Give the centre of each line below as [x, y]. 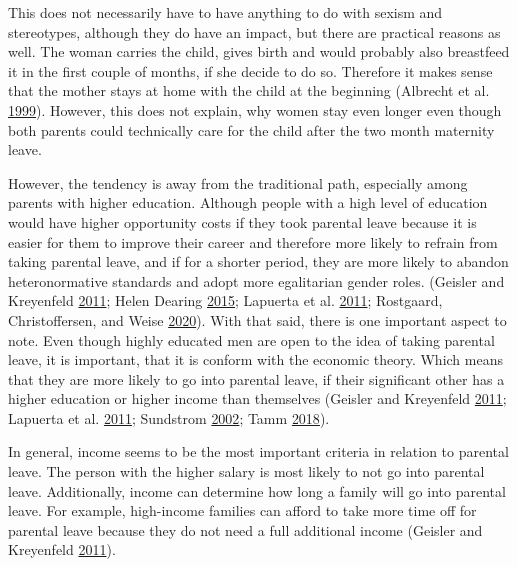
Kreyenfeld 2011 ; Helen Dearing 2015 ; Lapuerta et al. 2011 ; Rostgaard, [225, 300]
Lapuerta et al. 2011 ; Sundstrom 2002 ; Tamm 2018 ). [169, 417]
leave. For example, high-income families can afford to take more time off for [242, 510]
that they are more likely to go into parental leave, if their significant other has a [256, 378]
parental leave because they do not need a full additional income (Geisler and [245, 529]
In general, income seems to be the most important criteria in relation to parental [258, 451]
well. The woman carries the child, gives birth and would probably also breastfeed [259, 51]
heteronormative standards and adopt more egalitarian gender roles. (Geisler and [256, 280]
